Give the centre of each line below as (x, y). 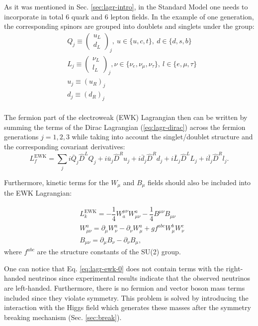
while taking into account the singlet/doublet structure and (162, 137)
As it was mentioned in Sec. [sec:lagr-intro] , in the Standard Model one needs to (126, 6)
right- (234, 268)
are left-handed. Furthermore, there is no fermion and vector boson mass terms (125, 287)
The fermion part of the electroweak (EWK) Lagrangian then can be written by (126, 117)
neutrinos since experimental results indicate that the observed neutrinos (139, 278)
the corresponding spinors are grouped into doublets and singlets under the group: (129, 26)
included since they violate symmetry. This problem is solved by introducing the (126, 297)
